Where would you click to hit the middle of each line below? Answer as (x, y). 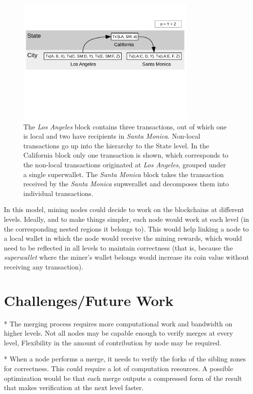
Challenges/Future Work (89, 300)
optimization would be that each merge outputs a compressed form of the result (123, 378)
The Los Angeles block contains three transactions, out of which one (125, 126)
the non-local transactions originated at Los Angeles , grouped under (125, 165)
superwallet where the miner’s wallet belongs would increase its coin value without (126, 257)
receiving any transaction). (44, 266)
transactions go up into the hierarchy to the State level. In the (116, 145)
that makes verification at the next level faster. (74, 387)
